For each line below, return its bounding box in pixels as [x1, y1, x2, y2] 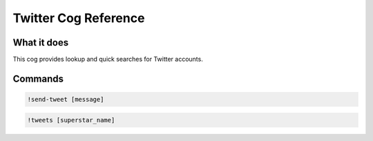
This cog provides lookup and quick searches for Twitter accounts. [12, 55, 203, 64]
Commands [12, 73, 64, 84]
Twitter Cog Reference [12, 10, 145, 26]
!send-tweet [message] [27, 95, 104, 104]
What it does [12, 37, 69, 48]
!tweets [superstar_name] [27, 116, 115, 124]
